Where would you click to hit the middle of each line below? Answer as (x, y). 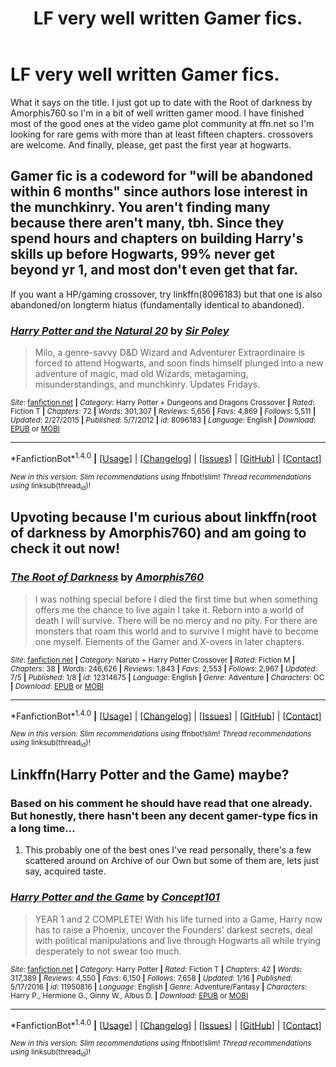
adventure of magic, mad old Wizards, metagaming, (141, 374)
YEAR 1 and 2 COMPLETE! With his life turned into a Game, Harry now (178, 919)
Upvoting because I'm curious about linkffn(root (163, 517)
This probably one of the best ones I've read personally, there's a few (168, 850)
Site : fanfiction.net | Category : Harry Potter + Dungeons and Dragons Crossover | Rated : (162, 403)
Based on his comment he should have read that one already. (161, 804)
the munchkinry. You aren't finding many (140, 207)
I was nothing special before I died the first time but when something (176, 599)
